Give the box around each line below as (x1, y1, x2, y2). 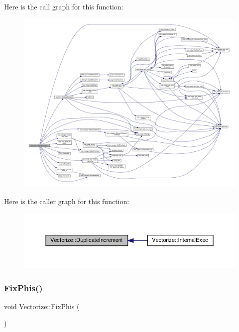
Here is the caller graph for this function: (4, 196, 129, 206)
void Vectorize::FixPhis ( (4, 301, 80, 312)
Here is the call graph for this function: (4, 1, 123, 11)
